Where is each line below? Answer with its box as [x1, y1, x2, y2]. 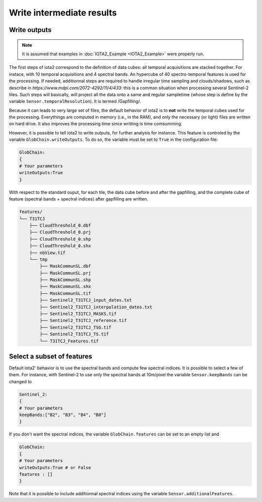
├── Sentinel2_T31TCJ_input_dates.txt [39, 298, 132, 303]
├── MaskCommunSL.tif [39, 290, 91, 296]
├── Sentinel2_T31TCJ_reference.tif [39, 318, 127, 323]
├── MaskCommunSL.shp [39, 277, 91, 283]
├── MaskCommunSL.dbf [39, 264, 91, 269]
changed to [9, 379, 32, 385]
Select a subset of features [9, 352, 92, 360]
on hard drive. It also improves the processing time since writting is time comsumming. [9, 121, 182, 127]
